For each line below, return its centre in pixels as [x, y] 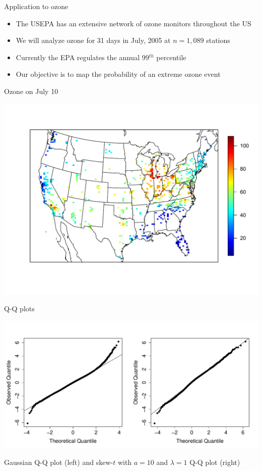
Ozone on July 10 [31, 91]
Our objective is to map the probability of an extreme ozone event [118, 74]
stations [218, 40]
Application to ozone [36, 6]
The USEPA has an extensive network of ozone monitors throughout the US [134, 23]
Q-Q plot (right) [215, 462]
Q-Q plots [19, 309]
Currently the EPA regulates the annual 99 [82, 57]
